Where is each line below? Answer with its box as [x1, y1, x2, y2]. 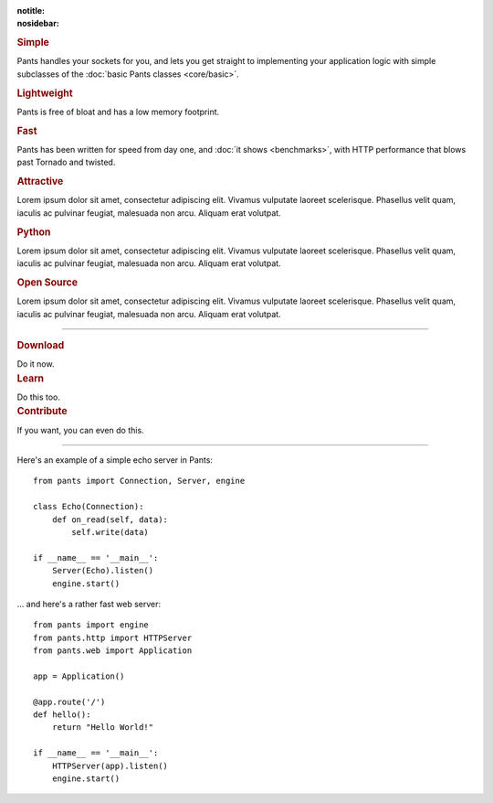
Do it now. [16, 359, 55, 369]
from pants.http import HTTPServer [33, 632, 193, 643]
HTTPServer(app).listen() [51, 760, 169, 771]
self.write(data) [71, 527, 150, 537]
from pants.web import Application [33, 646, 193, 656]
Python [16, 225, 51, 238]
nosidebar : [16, 18, 59, 29]
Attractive [16, 175, 64, 187]
